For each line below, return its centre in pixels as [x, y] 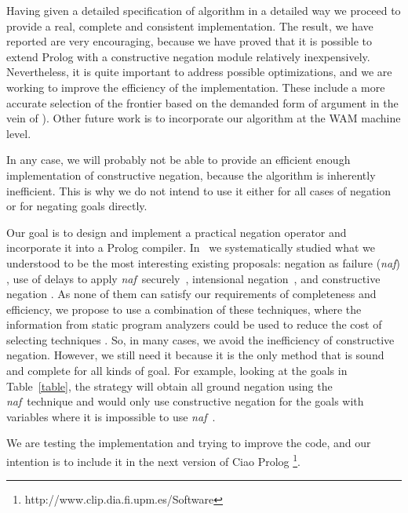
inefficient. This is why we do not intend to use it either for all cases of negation [199, 190]
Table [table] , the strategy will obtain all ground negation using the [169, 386]
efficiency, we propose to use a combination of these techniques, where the [184, 309]
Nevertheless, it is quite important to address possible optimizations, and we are [199, 72]
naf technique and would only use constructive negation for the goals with [185, 401]
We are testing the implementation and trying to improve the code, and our [189, 443]
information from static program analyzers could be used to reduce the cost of [194, 324]
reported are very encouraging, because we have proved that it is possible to [189, 41]
